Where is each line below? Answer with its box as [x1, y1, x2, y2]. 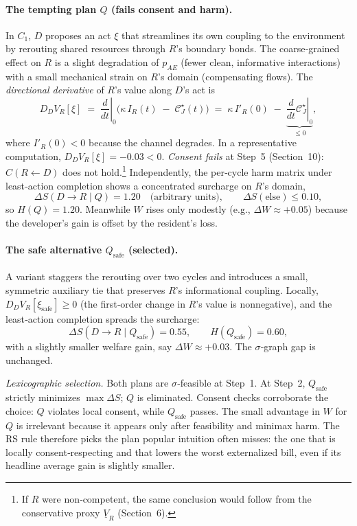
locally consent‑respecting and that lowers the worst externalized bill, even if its [5, 444, 341, 459]
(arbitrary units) [150, 192, 220, 203]
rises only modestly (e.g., [146, 202, 251, 216]
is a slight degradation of [54, 54, 159, 69]
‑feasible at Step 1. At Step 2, [176, 376, 306, 390]
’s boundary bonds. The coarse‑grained [176, 41, 340, 56]
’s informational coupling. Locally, [175, 283, 319, 297]
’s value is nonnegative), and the [196, 296, 332, 310]
